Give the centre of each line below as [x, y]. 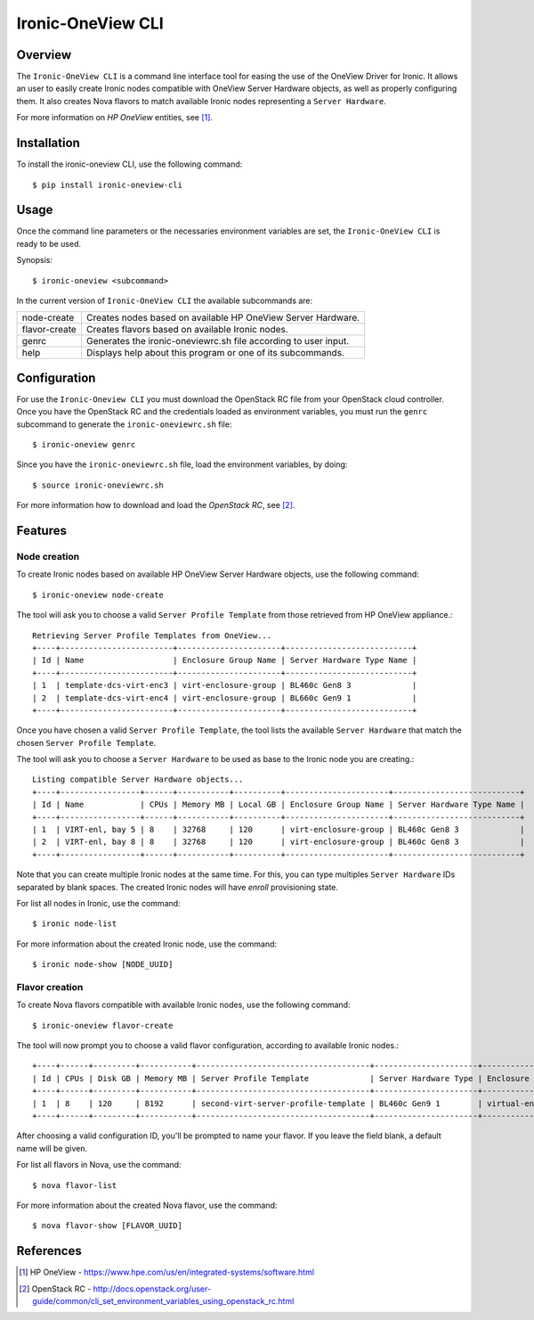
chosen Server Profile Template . [86, 742]
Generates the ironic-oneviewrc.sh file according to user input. [218, 341]
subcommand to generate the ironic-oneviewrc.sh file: [124, 424]
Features [41, 531]
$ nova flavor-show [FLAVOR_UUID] [107, 1226]
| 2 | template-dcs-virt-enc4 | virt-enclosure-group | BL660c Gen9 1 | [225, 698]
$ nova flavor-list [75, 1185]
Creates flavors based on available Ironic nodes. [187, 330]
